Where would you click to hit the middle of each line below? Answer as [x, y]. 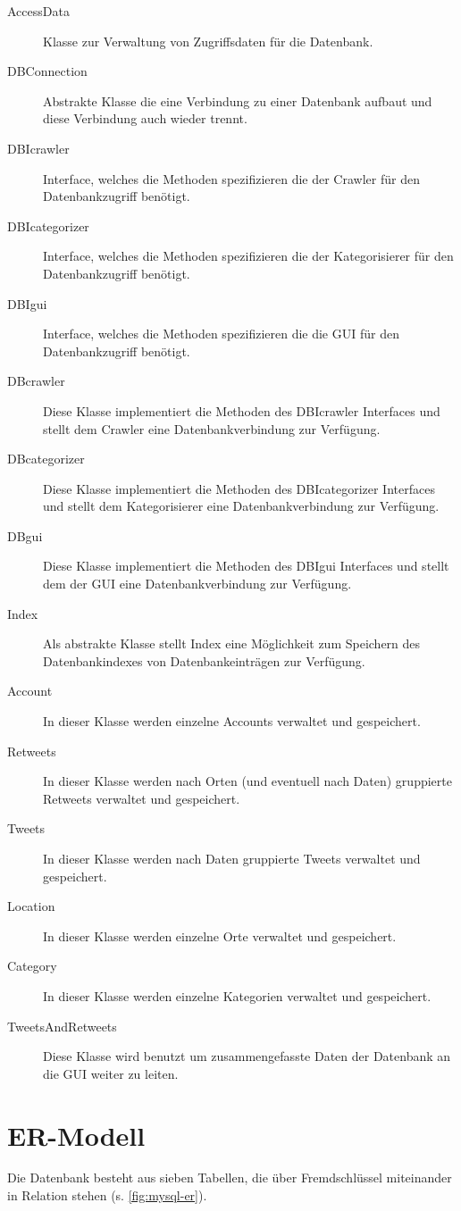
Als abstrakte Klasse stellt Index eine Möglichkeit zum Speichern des [232, 643]
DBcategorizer [46, 459]
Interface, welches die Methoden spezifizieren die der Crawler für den [231, 178]
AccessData [38, 11]
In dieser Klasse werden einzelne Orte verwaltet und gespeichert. [220, 935]
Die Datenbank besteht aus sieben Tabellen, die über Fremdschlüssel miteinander [230, 1178]
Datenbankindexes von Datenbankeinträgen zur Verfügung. [204, 660]
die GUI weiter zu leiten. [111, 1073]
